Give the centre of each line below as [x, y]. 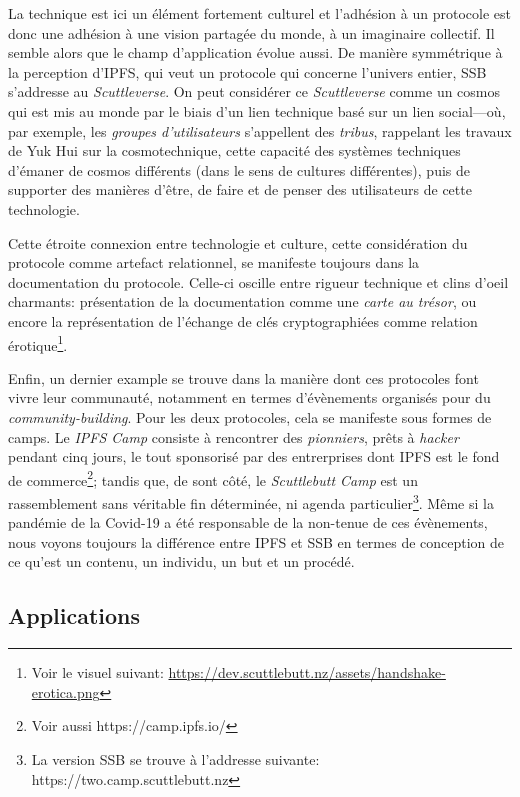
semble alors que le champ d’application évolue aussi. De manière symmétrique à [255, 52]
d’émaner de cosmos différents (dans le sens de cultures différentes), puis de [239, 169]
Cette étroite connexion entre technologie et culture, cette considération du [238, 242]
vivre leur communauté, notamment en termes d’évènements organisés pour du [249, 397]
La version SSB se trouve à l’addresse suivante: [175, 758]
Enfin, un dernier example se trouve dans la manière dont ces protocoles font [243, 377]
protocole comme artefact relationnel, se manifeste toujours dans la [214, 262]
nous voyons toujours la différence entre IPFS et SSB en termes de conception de [256, 541]
